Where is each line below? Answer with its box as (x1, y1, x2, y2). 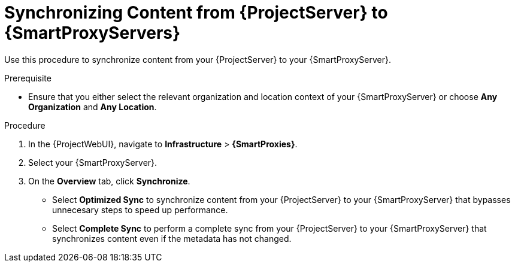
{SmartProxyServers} (4, 23, 181, 43)
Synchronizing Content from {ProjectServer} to (4, 2, 388, 23)
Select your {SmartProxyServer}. (28, 157, 157, 168)
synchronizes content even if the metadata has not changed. (52, 233, 292, 244)
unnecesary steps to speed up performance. (52, 204, 228, 215)
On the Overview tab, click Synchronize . (28, 175, 190, 186)
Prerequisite (4, 72, 51, 83)
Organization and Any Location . (28, 101, 157, 112)
